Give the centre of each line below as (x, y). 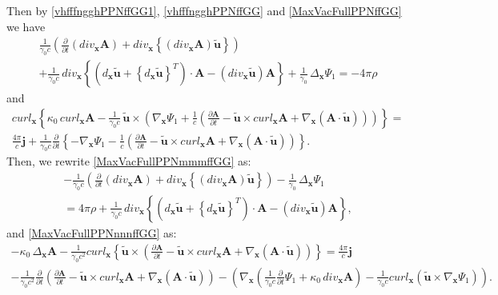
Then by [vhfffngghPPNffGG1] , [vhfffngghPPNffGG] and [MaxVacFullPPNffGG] (204, 10)
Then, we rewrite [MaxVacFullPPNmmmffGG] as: (129, 161)
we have (26, 26)
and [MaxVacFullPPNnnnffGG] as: (92, 232)
